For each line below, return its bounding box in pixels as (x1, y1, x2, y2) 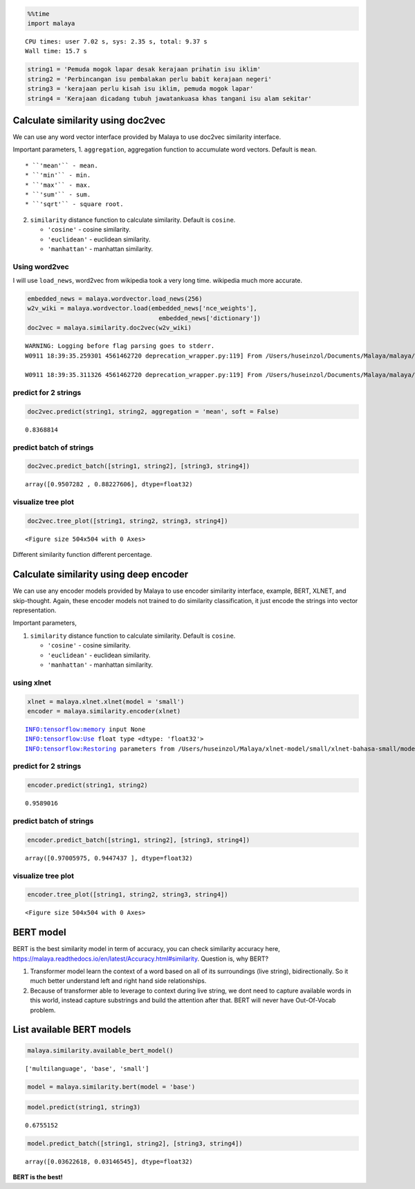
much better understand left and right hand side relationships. (30, 977, 207, 985)
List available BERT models (12, 1024, 131, 1035)
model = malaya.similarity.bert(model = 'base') (27, 1082, 196, 1091)
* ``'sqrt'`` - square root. (25, 201, 124, 208)
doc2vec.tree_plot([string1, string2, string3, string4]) (27, 517, 228, 525)
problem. (30, 1006, 56, 1014)
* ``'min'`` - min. (25, 172, 91, 179)
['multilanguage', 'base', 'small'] (25, 1064, 149, 1072)
